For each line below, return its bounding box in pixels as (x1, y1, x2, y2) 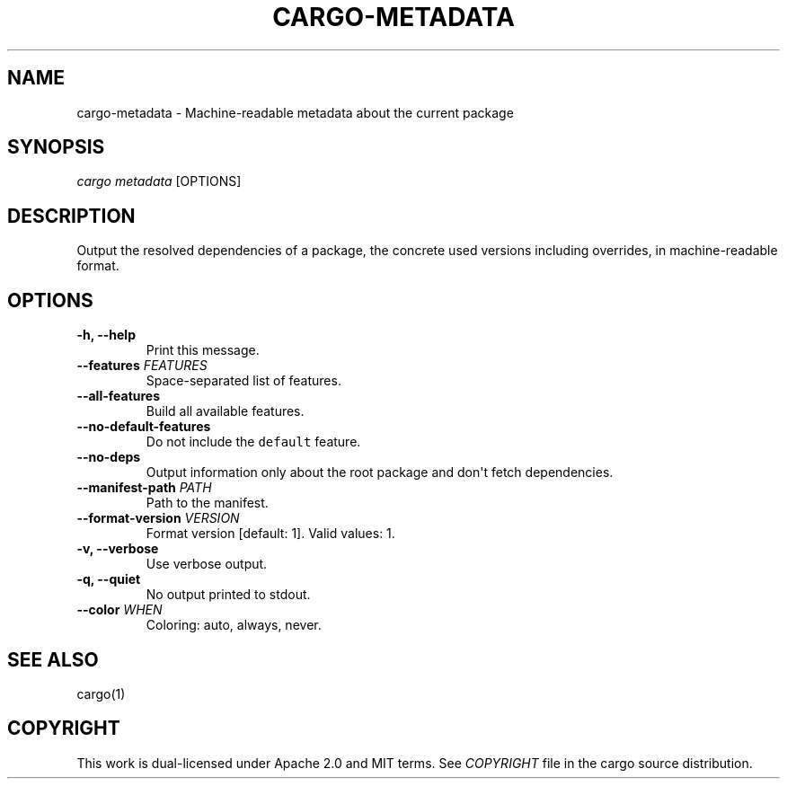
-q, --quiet (76, 571, 141, 587)
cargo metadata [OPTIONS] (76, 173, 242, 190)
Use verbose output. (146, 556, 268, 572)
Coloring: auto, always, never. (146, 617, 322, 633)
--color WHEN (76, 602, 163, 618)
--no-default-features (76, 419, 211, 435)
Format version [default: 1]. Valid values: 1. (146, 525, 395, 542)
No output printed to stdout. (146, 587, 311, 603)
